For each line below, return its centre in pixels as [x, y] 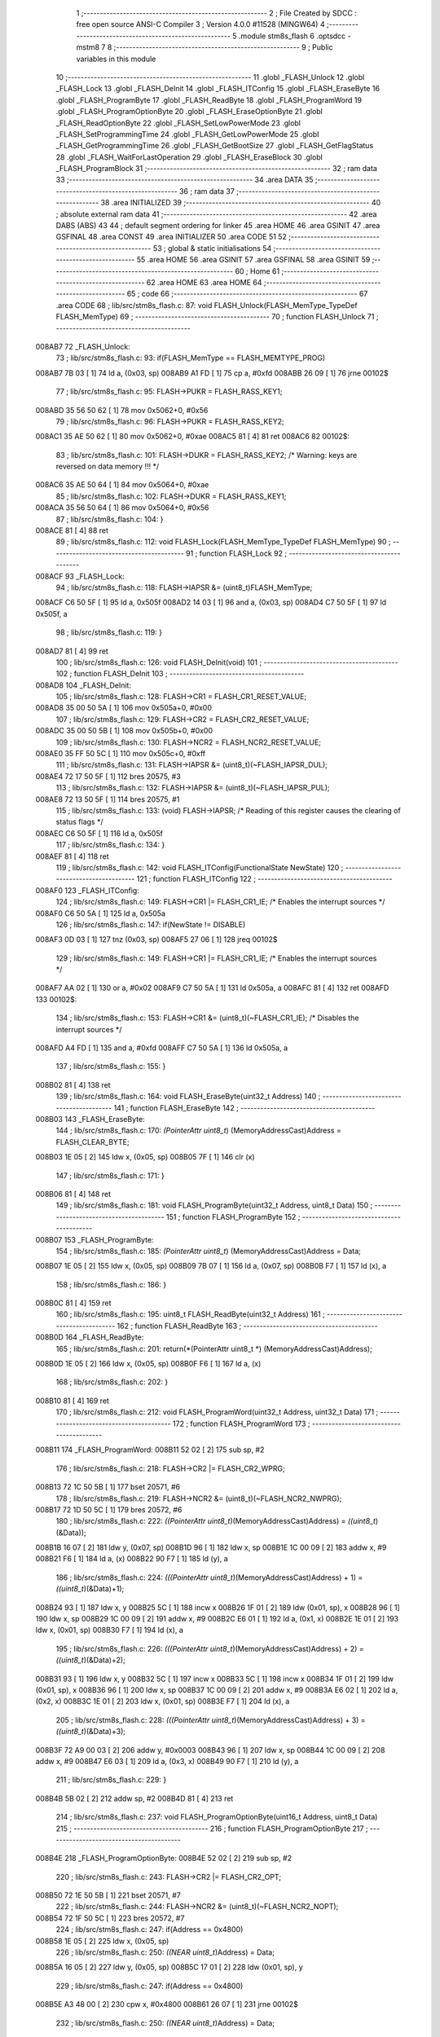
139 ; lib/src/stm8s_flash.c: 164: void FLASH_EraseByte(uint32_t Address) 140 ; [188, 1097]
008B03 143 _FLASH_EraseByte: [90, 1119]
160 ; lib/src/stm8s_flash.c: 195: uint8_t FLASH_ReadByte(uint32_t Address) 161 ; [190, 1314]
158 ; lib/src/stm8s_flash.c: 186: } [111, 1284]
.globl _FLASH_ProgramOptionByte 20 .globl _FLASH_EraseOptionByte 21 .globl [189, 112]
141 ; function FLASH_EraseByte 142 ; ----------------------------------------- [244, 1107]
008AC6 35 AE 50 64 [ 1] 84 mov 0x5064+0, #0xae [122, 485]
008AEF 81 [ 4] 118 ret [72, 856]
